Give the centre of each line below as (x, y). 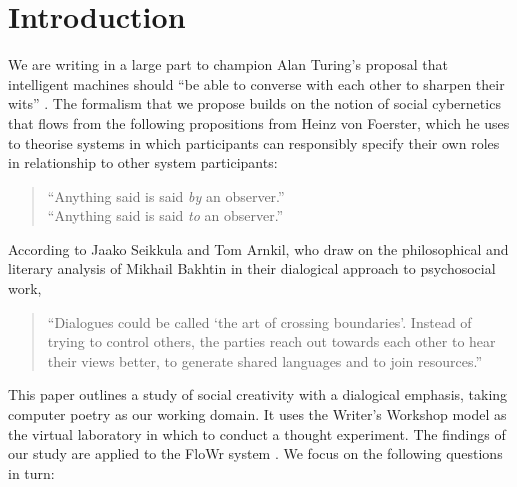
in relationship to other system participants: (143, 162)
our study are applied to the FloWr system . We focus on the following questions (255, 453)
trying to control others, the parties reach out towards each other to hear (271, 341)
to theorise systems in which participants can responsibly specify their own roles (254, 142)
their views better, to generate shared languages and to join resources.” (265, 360)
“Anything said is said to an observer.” (165, 215)
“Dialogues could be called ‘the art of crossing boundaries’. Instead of (259, 321)
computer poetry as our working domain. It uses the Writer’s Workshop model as (257, 414)
